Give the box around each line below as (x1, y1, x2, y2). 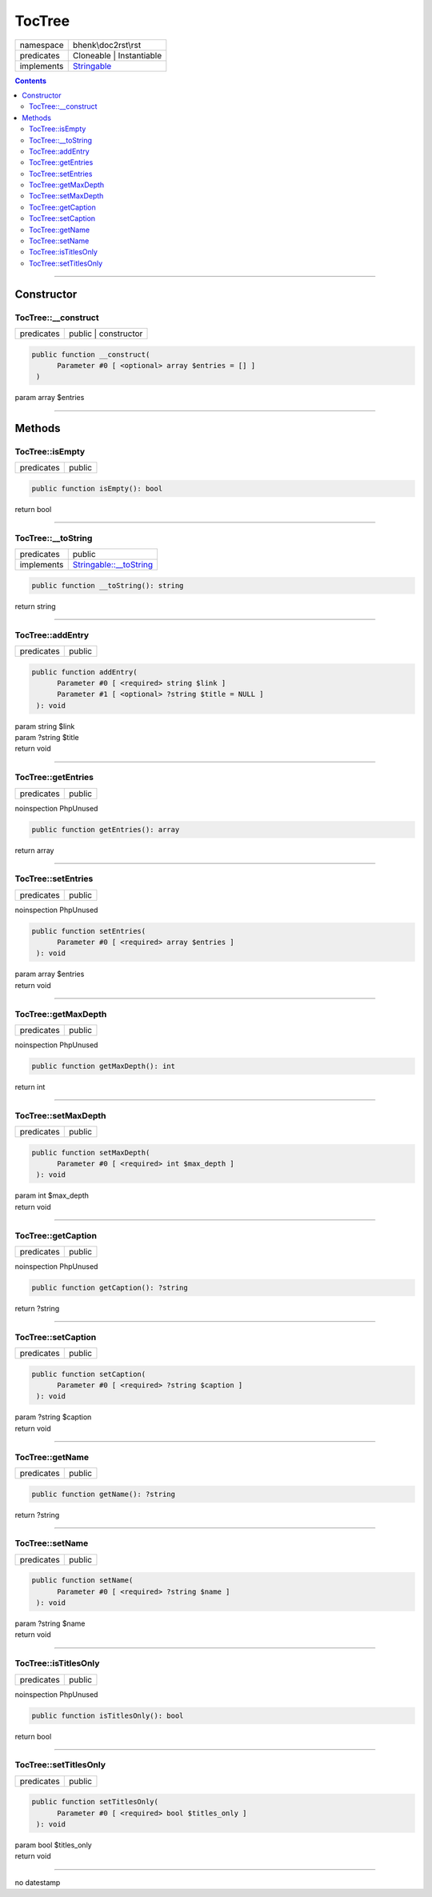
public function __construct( (31, 350, 150, 359)
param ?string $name (14, 1619, 86, 1628)
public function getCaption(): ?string (31, 1283, 188, 1292)
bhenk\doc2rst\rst (72, 39, 142, 50)
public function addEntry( (31, 667, 138, 676)
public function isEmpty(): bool (31, 484, 163, 494)
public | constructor (68, 328, 143, 339)
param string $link (14, 721, 75, 731)
